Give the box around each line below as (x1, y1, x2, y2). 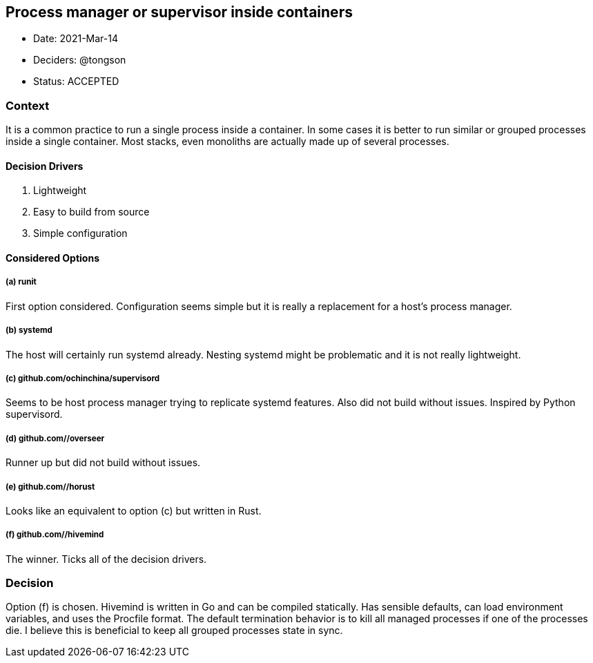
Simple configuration (33, 227, 128, 240)
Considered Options (6, 252, 99, 264)
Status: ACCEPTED (33, 75, 119, 88)
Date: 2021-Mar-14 (33, 32, 118, 45)
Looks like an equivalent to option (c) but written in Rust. (6, 504, 262, 517)
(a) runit (6, 277, 37, 287)
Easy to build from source (33, 206, 150, 218)
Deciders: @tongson (33, 54, 126, 66)
